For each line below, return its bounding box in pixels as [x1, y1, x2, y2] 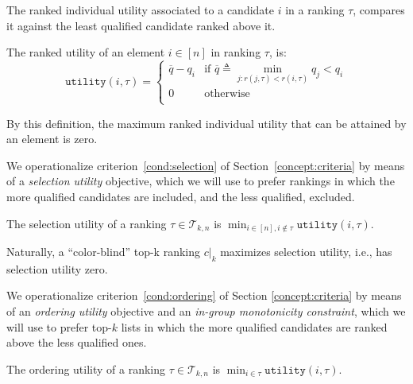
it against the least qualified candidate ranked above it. [6, 17, 276, 33]
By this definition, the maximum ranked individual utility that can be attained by [6, 114, 407, 131]
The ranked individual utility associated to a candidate [6, 2, 275, 17]
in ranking [210, 44, 261, 60]
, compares [353, 2, 405, 17]
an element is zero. [6, 130, 98, 147]
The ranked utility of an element [6, 44, 165, 60]
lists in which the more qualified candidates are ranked [121, 318, 388, 335]
